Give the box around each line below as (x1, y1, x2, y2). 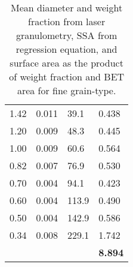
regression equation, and (16, 42, 117, 56)
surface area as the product (10, 56, 123, 70)
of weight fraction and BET (9, 70, 125, 83)
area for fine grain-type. (17, 83, 116, 97)
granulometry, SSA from (16, 28, 117, 42)
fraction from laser (28, 14, 106, 28)
